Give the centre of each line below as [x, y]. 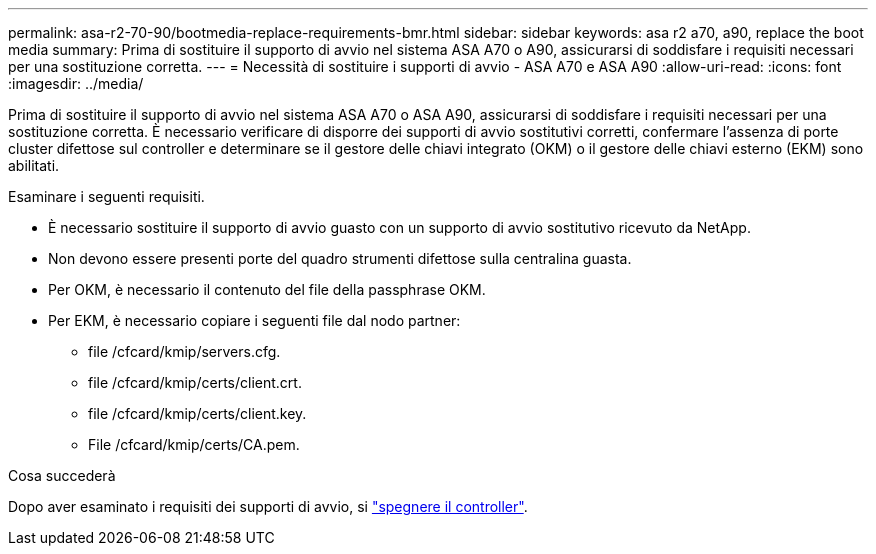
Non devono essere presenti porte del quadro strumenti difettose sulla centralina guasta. [340, 258]
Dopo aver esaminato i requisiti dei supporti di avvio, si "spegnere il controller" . [268, 506]
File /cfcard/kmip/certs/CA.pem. [194, 444]
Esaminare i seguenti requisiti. [106, 196]
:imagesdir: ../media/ [76, 83]
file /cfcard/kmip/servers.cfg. [184, 351]
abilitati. [34, 165]
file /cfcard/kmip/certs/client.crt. [195, 382]
